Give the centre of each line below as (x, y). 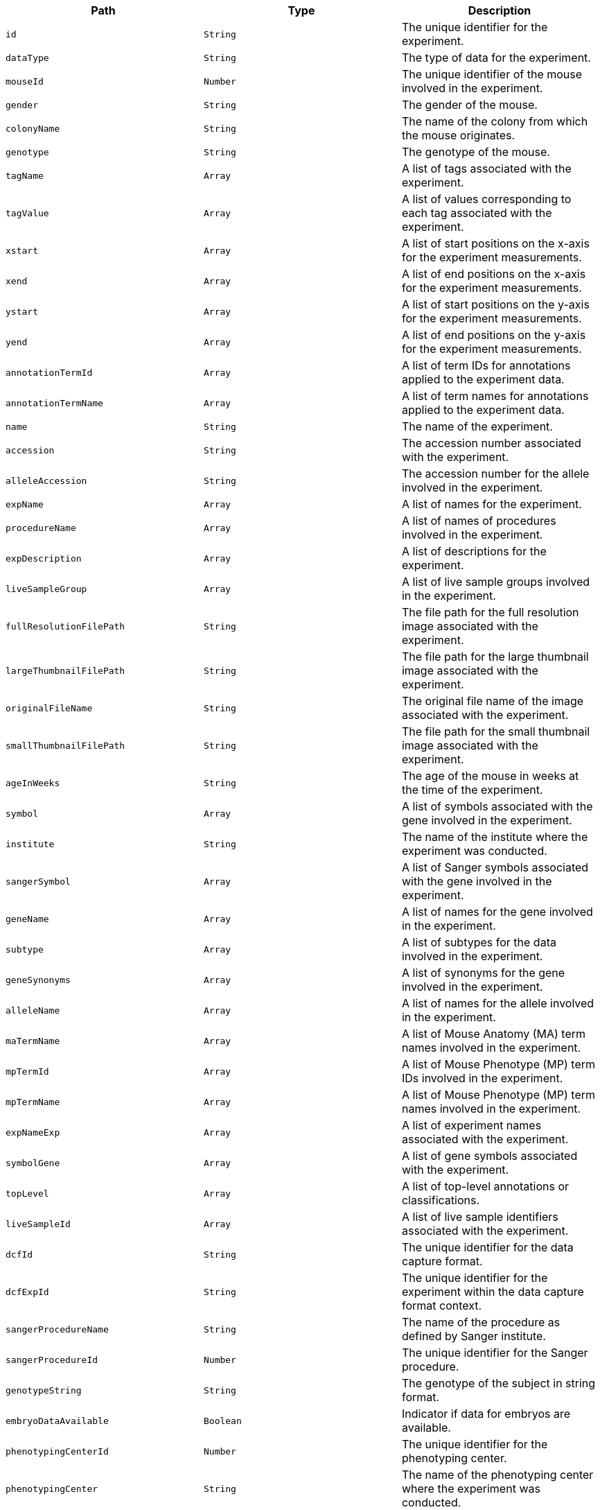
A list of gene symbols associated (489, 1156)
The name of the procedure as (481, 1322)
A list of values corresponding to (486, 199)
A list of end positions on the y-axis (494, 335)
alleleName (33, 1010)
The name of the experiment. (477, 426)
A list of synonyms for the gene (483, 973)
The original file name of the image (493, 701)
